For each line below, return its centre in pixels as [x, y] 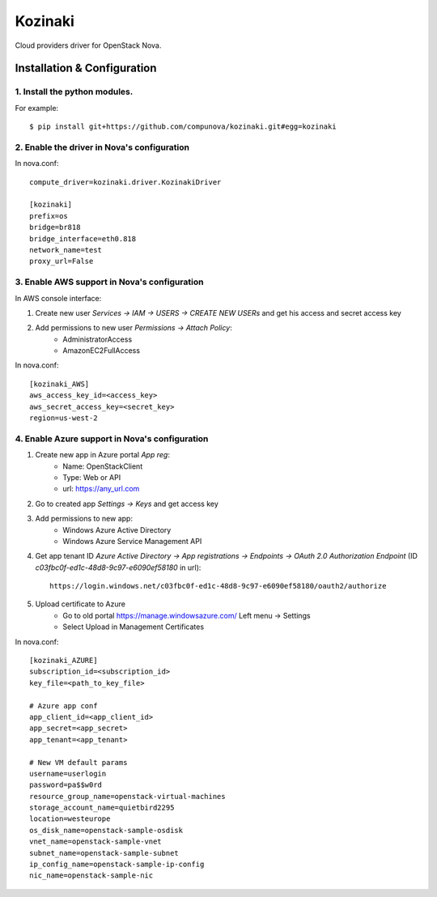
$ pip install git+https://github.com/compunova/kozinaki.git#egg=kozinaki [183, 127]
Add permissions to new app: [84, 519]
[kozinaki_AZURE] [64, 661]
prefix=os [49, 216]
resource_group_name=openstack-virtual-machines [127, 796]
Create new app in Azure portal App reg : [102, 455]
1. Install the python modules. [74, 91]
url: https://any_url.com [101, 489]
